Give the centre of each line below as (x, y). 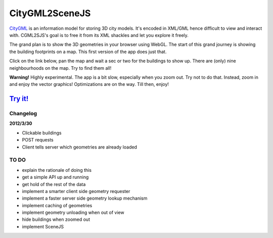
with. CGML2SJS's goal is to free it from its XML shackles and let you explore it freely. (99, 35)
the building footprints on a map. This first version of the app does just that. (88, 52)
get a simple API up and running (55, 177)
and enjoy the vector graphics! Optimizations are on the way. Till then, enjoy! (89, 84)
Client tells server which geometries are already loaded (80, 147)
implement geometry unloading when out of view (73, 213)
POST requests (38, 140)
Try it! (19, 99)
